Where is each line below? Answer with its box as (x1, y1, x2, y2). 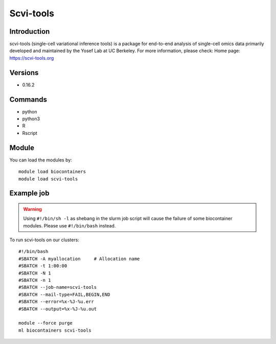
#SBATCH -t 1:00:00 (18, 263, 67, 269)
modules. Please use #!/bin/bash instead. (23, 222, 116, 228)
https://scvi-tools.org (9, 55, 54, 61)
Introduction (9, 27, 50, 36)
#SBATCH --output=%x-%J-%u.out (18, 306, 97, 312)
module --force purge (18, 320, 73, 326)
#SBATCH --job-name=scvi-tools (18, 284, 97, 290)
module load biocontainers (18, 169, 86, 175)
